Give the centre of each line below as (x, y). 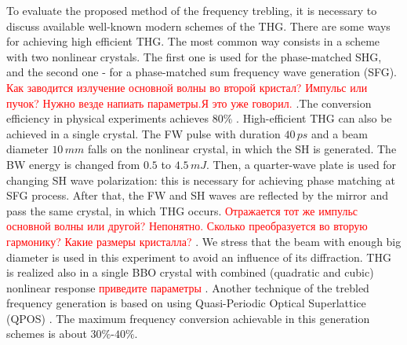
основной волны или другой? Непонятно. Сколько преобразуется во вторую (187, 226)
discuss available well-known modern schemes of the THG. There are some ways (198, 26)
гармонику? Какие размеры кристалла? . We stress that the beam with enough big (204, 241)
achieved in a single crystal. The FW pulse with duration (144, 133)
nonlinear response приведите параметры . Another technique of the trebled (188, 287)
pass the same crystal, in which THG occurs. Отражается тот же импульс (182, 210)
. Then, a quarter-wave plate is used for (301, 164)
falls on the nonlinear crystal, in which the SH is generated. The (242, 149)
